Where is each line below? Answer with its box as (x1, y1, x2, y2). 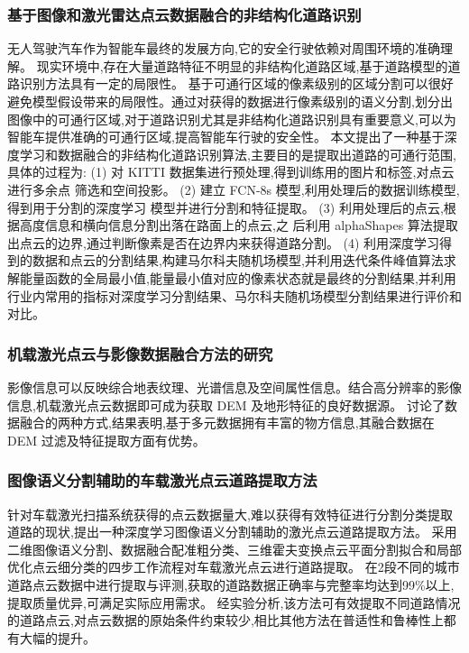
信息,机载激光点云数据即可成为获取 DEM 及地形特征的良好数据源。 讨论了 (7, 395, 445, 414)
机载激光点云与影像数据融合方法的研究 (7, 342, 273, 364)
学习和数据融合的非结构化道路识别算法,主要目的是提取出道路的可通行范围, (19, 144, 456, 163)
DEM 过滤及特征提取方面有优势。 (7, 430, 206, 449)
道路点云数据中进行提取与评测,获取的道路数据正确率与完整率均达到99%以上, (7, 575, 455, 593)
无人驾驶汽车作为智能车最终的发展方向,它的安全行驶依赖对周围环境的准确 (7, 39, 440, 58)
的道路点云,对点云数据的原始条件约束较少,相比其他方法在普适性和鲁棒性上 (7, 611, 444, 630)
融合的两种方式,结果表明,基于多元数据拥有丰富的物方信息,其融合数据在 (19, 413, 435, 432)
